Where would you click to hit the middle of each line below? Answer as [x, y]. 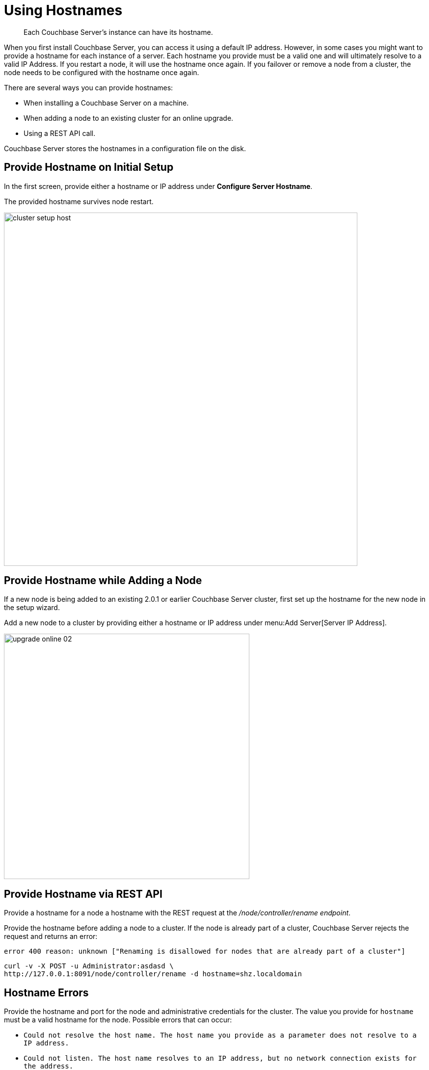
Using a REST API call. [60, 133]
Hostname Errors [46, 992]
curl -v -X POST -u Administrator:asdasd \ [89, 966]
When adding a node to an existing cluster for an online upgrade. [129, 118]
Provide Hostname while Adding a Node [103, 581]
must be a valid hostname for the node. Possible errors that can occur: [118, 1020]
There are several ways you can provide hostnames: [89, 87]
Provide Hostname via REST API [83, 894]
